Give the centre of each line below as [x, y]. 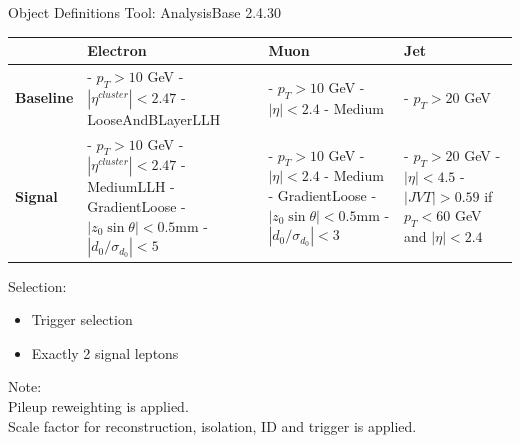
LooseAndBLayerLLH [154, 118]
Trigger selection [82, 319]
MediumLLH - [131, 186]
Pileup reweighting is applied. [98, 406]
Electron [117, 50]
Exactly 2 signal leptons [105, 352]
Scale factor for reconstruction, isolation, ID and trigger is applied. [212, 425]
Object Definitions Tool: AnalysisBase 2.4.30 [144, 12]
